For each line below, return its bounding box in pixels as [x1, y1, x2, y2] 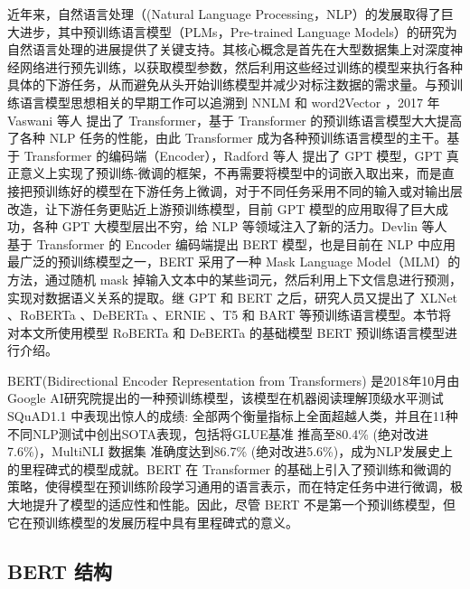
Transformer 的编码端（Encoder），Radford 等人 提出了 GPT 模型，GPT [23, 145, 443, 164]
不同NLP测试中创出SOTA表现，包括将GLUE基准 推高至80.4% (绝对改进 [7, 424, 429, 443]
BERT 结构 [7, 556, 113, 584]
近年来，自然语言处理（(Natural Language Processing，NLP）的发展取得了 [7, 5, 441, 23]
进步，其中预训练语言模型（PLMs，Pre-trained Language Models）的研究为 [19, 22, 457, 41]
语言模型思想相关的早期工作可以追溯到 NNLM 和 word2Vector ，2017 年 [19, 92, 440, 111]
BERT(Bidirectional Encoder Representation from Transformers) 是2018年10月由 [7, 370, 460, 389]
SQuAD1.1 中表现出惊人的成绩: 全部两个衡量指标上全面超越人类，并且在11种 [7, 407, 458, 425]
